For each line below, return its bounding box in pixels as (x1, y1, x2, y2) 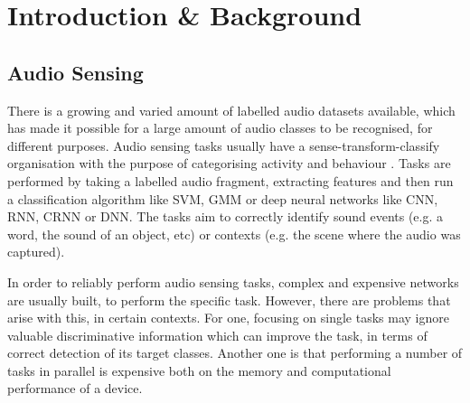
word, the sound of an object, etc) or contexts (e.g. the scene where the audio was (7, 224, 461, 243)
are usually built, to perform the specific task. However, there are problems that (7, 290, 451, 309)
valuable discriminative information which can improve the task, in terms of (7, 325, 428, 344)
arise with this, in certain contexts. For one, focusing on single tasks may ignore (7, 308, 449, 327)
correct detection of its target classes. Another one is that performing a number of (7, 343, 463, 362)
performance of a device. (7, 379, 143, 398)
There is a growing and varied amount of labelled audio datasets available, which (7, 100, 456, 119)
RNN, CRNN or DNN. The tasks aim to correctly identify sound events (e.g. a (7, 207, 444, 226)
